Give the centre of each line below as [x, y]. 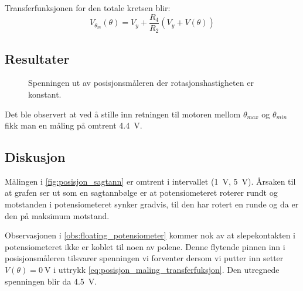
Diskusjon [35, 157]
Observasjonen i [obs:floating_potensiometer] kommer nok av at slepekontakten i [150, 235]
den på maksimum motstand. [57, 215]
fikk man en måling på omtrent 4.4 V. [74, 125]
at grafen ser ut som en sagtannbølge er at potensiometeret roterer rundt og [141, 193]
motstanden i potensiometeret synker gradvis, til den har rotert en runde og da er [152, 204]
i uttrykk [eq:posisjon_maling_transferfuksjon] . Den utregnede [166, 270]
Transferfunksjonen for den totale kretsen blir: [88, 8]
